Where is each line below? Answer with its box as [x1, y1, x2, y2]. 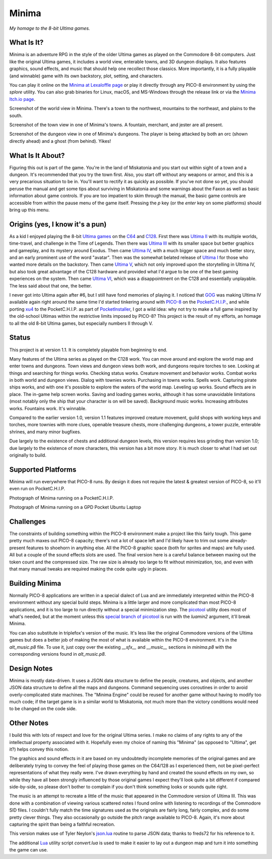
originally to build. [9, 452, 46, 458]
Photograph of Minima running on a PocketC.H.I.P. [9, 495, 114, 501]
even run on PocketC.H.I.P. [9, 486, 65, 492]
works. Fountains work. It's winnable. [9, 405, 87, 411]
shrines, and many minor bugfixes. [9, 429, 82, 435]
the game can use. [9, 847, 48, 853]
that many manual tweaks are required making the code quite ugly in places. [9, 565, 168, 572]
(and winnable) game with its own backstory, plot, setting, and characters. [9, 73, 163, 79]
